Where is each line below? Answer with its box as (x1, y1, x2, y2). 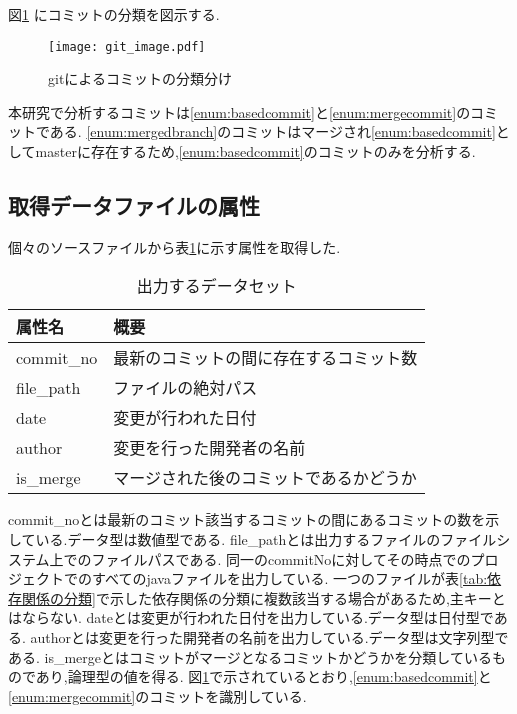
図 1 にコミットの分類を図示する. (8, 4, 220, 24)
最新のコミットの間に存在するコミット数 (113, 346, 418, 370)
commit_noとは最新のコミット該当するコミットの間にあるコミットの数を (8, 509, 486, 530)
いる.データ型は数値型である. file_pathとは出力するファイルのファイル (35, 529, 497, 550)
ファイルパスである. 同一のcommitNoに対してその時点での (91, 548, 471, 569)
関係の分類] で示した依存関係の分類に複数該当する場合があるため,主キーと (21, 587, 506, 608)
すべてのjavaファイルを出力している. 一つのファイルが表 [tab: (91, 568, 488, 589)
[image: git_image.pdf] (48, 39, 206, 54)
